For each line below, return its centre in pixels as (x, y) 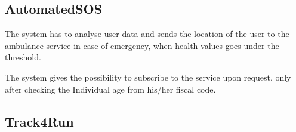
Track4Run (39, 121)
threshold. (23, 57)
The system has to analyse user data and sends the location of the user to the (147, 34)
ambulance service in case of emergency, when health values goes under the (142, 45)
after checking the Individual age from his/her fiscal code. (110, 89)
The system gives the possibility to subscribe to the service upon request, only (148, 77)
